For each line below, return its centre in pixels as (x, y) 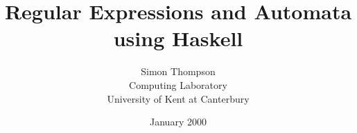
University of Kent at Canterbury (178, 98)
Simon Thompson (178, 71)
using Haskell (178, 38)
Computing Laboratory (178, 84)
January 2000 (178, 122)
